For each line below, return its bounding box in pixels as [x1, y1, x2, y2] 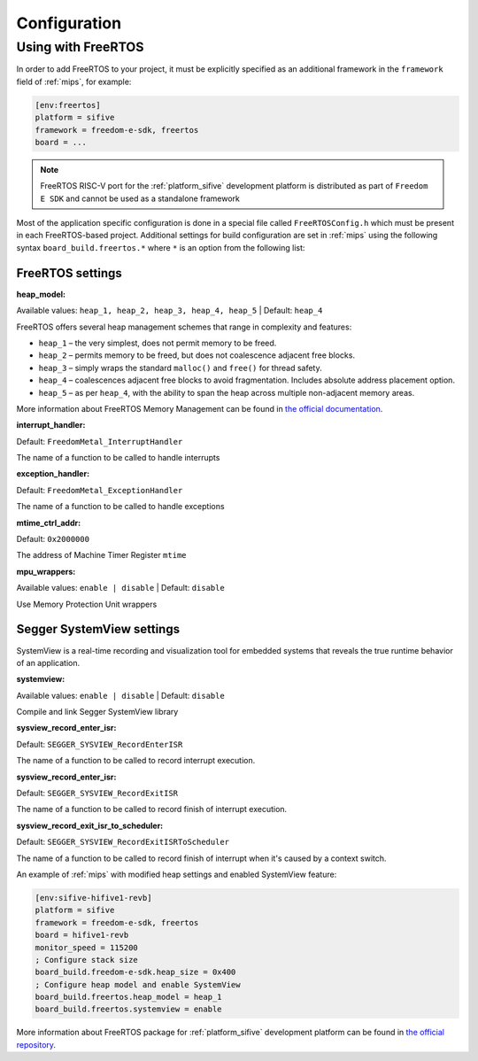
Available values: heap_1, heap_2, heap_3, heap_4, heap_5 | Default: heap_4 [16, 306, 323, 316]
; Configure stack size [35, 955, 139, 964]
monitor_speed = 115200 [35, 942, 139, 952]
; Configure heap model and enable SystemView [35, 980, 241, 989]
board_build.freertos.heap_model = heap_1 [35, 992, 222, 1003]
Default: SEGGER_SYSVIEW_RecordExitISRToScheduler [16, 837, 230, 848]
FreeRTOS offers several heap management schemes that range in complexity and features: [16, 321, 352, 332]
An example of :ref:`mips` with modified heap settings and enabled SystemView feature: [16, 869, 337, 879]
